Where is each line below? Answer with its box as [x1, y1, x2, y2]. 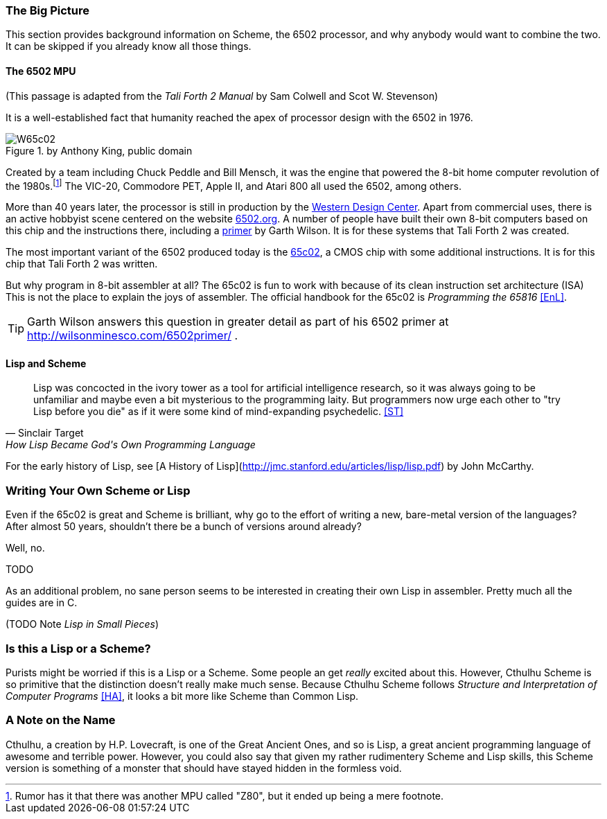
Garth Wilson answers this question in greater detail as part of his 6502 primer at [27, 315, 449, 329]
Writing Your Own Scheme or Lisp [6, 483, 191, 497]
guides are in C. [6, 597, 78, 609]
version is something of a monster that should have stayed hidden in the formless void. [6, 761, 402, 774]
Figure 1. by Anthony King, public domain [6, 144, 193, 157]
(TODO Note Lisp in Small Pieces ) [6, 618, 159, 631]
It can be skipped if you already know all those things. [6, 40, 252, 53]
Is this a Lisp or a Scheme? [6, 641, 151, 655]
